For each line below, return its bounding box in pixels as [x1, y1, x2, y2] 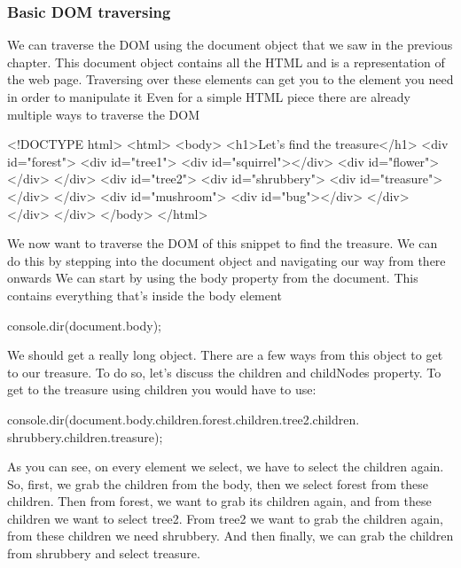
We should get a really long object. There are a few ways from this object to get [7, 346, 443, 364]
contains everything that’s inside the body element [7, 285, 282, 304]
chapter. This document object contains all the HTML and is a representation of [7, 52, 445, 71]
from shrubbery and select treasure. [7, 544, 200, 563]
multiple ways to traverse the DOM [7, 105, 200, 123]
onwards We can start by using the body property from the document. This [7, 268, 418, 287]
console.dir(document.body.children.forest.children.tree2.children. [7, 409, 360, 428]
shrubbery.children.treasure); [7, 427, 163, 446]
